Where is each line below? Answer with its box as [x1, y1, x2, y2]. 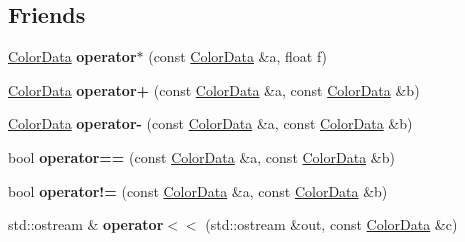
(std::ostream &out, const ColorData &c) [205, 214, 458, 235]
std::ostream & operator [8, 214, 164, 235]
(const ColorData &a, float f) [148, 46, 328, 67]
